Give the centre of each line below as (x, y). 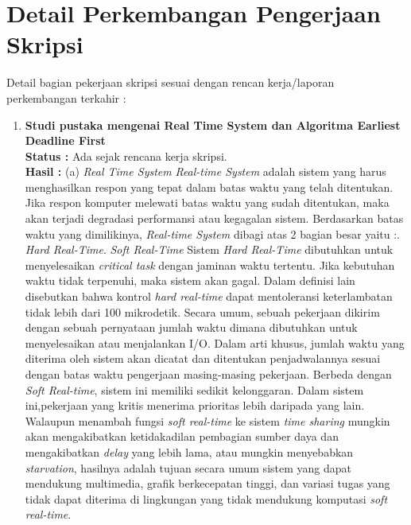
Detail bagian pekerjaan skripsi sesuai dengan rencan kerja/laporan (171, 82)
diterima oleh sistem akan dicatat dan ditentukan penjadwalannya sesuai (203, 358)
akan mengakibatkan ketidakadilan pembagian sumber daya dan (182, 436)
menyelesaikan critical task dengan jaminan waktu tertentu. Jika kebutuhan (210, 264)
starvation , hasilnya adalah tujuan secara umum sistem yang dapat (188, 467)
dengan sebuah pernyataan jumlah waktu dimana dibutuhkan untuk (191, 327)
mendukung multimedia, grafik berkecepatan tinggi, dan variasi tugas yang (207, 483)
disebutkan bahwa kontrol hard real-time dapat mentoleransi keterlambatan (209, 296)
